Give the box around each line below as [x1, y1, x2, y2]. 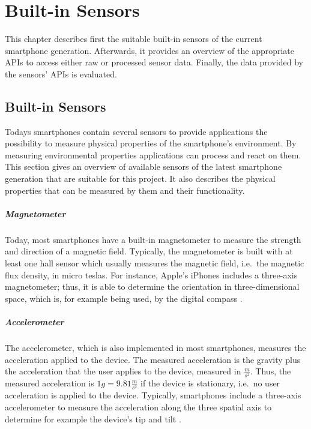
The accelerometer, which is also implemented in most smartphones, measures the [5, 341, 306, 353]
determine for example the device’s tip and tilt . [5, 412, 181, 425]
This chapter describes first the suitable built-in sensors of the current [5, 32, 262, 45]
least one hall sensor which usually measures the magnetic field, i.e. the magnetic [5, 257, 304, 269]
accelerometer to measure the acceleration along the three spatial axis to [5, 401, 272, 413]
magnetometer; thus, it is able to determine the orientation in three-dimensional [5, 280, 300, 293]
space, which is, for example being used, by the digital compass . [5, 292, 243, 304]
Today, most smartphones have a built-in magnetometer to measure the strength [5, 233, 301, 245]
